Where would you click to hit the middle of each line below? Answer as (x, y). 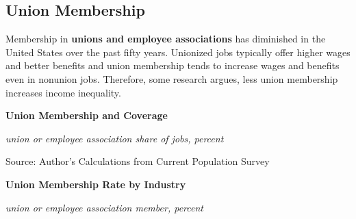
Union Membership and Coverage (87, 115)
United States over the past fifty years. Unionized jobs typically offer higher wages (178, 52)
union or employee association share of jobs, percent (115, 138)
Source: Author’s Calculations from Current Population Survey (138, 161)
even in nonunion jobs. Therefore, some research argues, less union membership (172, 78)
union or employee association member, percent (104, 207)
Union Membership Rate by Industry (96, 184)
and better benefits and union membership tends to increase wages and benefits (173, 65)
